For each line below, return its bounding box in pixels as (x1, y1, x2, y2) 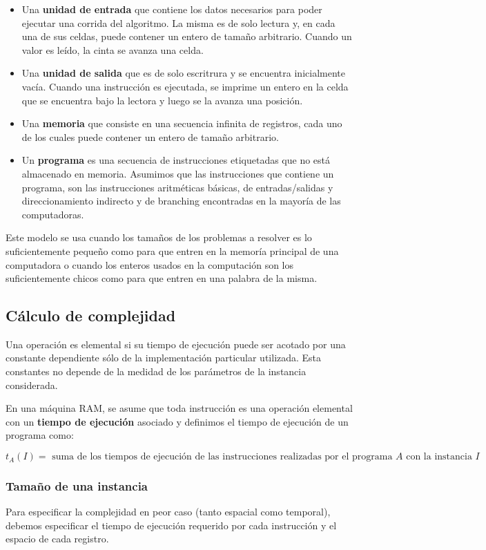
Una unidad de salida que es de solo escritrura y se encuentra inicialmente (21, 66, 345, 80)
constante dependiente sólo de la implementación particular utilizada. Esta (6, 350, 322, 365)
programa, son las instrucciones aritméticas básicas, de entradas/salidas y (21, 180, 333, 194)
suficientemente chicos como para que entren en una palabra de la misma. (6, 271, 318, 285)
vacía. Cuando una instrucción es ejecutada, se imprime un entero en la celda (21, 79, 349, 93)
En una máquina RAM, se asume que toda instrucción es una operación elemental (6, 401, 353, 415)
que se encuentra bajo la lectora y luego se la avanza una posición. (21, 93, 303, 107)
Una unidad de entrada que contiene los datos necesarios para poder (21, 2, 322, 16)
